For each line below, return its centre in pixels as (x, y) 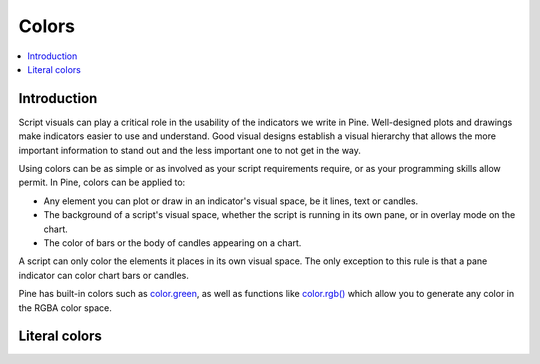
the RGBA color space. (65, 307)
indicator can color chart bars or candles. (103, 275)
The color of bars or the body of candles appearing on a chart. (172, 242)
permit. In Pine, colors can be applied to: (102, 182)
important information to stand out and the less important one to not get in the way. (190, 150)
